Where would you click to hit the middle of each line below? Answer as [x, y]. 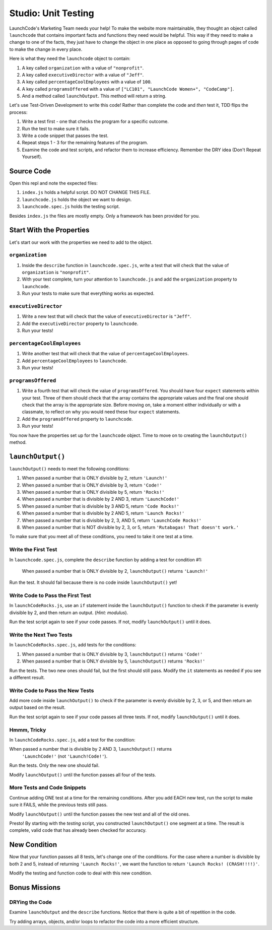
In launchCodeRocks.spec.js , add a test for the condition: [72, 740]
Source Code [30, 171]
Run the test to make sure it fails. [56, 128]
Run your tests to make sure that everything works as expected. [88, 293]
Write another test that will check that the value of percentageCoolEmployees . [105, 354]
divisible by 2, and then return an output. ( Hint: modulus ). [69, 613]
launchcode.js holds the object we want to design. [77, 200]
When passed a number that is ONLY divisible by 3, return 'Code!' [92, 485]
